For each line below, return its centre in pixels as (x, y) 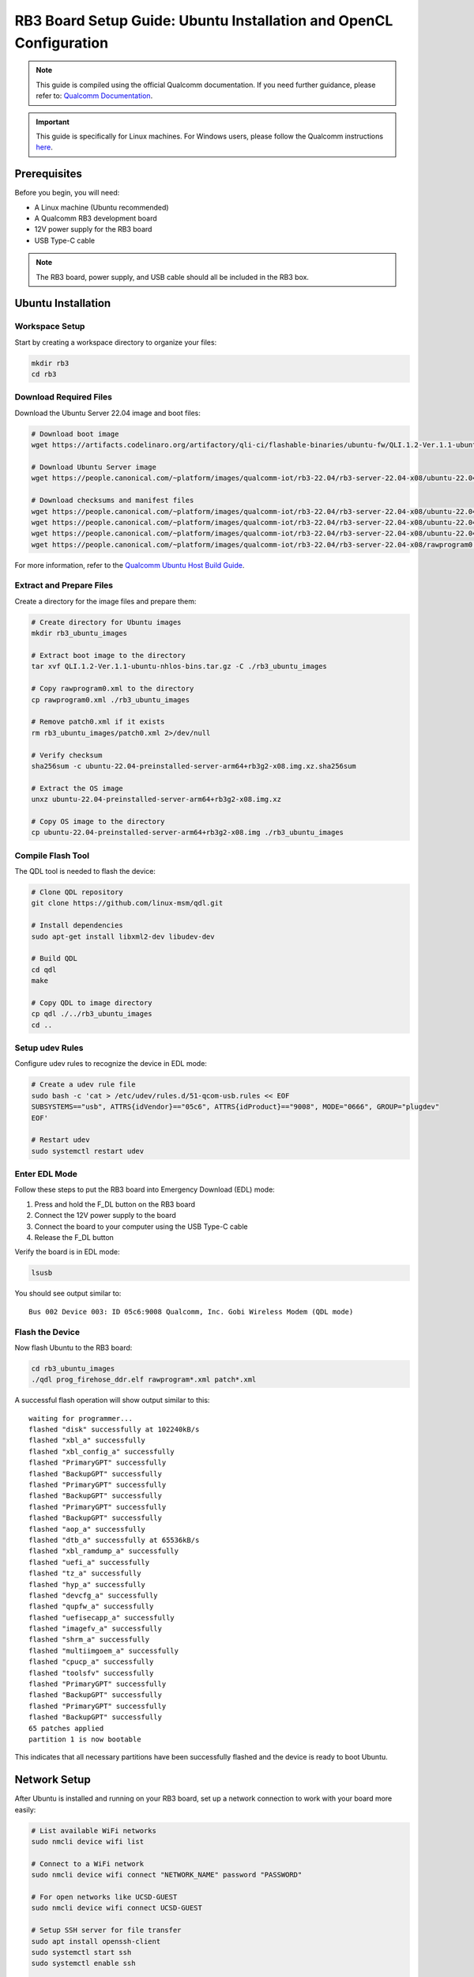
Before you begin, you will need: (67, 193)
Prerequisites (48, 174)
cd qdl (44, 970)
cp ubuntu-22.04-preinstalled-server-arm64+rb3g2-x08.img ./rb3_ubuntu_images (187, 833)
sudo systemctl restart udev (88, 1151)
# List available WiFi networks (94, 1830)
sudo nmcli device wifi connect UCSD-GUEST (117, 1908)
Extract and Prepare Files (64, 585)
